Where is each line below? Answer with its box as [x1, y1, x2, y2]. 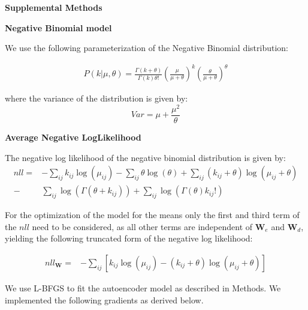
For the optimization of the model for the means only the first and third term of [5, 208, 300, 221]
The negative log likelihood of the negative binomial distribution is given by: [5, 151, 286, 163]
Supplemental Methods [5, 1, 102, 13]
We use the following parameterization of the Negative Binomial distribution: [5, 41, 288, 54]
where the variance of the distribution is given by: [5, 92, 188, 105]
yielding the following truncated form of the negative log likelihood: [5, 232, 253, 245]
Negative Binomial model [5, 21, 112, 34]
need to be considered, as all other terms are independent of [32, 220, 253, 232]
